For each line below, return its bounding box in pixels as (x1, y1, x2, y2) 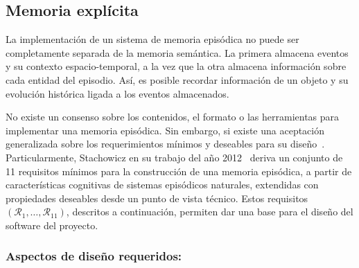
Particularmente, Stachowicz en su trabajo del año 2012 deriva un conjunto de (6, 150, 343, 164)
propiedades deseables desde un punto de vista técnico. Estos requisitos (6, 190, 308, 205)
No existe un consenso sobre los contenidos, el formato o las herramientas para (6, 109, 340, 124)
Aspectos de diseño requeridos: (6, 247, 182, 265)
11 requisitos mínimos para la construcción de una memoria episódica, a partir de (6, 163, 352, 178)
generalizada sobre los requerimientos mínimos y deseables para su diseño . (6, 136, 325, 151)
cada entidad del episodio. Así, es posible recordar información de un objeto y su (6, 72, 349, 87)
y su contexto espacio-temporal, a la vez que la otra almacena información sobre (6, 59, 347, 73)
